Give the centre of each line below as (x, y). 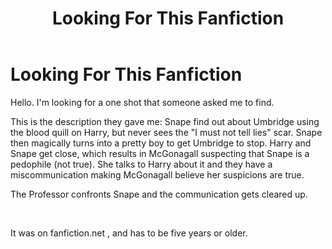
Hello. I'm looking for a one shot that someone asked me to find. (142, 102)
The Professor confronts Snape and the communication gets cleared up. (159, 194)
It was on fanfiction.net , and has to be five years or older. (129, 233)
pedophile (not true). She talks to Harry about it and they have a (141, 164)
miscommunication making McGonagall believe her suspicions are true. (157, 174)
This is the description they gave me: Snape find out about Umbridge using (165, 121)
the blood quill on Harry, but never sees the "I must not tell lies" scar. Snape (166, 132)
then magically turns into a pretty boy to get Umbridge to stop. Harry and (161, 143)
